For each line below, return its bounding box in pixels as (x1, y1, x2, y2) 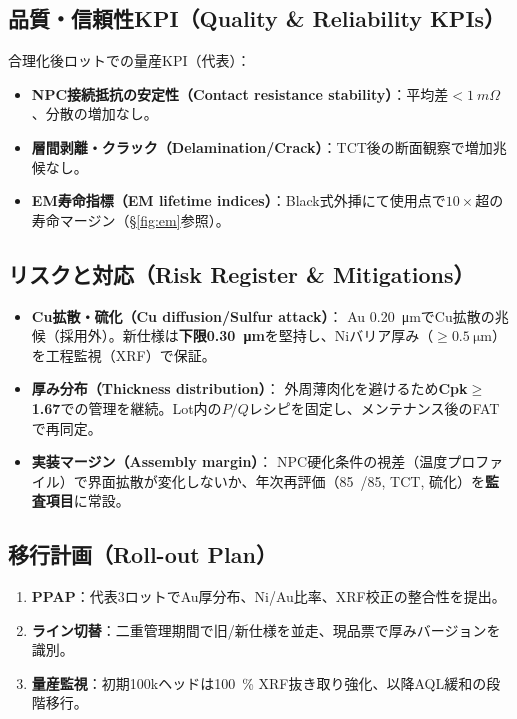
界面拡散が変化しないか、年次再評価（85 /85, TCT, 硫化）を (87, 470, 485, 491)
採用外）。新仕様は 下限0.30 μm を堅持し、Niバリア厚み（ (59, 325, 434, 346)
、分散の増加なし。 (31, 103, 158, 124)
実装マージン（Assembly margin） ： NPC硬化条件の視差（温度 (31, 451, 448, 472)
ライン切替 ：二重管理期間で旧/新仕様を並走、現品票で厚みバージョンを (31, 619, 501, 640)
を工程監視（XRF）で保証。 (31, 344, 216, 365)
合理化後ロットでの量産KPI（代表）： (8, 50, 251, 71)
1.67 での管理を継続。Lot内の (31, 397, 222, 418)
